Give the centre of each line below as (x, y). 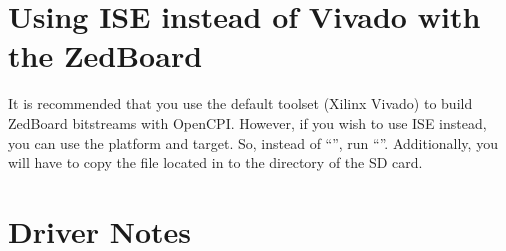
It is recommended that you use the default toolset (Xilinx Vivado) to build (240, 103)
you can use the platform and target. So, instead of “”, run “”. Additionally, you (253, 142)
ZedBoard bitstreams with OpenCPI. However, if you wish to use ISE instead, (247, 122)
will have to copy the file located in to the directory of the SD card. (215, 162)
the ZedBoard (105, 55)
